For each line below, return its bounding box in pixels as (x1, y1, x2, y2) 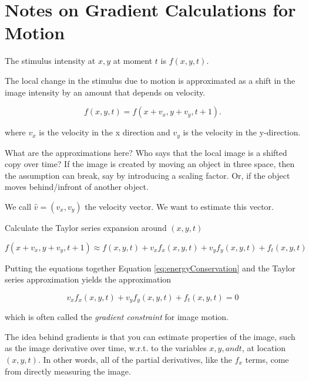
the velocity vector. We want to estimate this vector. (85, 200, 274, 212)
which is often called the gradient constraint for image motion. (5, 311, 229, 323)
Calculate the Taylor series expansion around (5, 221, 167, 233)
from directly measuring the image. (5, 365, 131, 377)
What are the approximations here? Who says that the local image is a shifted (5, 146, 287, 158)
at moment (113, 55, 153, 67)
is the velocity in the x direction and (39, 126, 170, 138)
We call (5, 200, 32, 212)
